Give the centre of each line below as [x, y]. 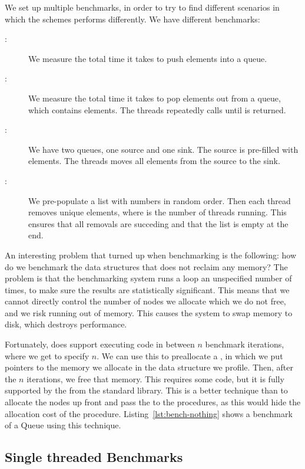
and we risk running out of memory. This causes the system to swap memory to [149, 312]
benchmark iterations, [245, 344]
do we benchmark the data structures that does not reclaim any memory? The [146, 266]
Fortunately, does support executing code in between [100, 344]
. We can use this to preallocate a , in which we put [190, 355]
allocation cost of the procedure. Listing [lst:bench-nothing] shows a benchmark [149, 413]
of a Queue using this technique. [63, 425]
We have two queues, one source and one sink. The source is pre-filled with [163, 149]
